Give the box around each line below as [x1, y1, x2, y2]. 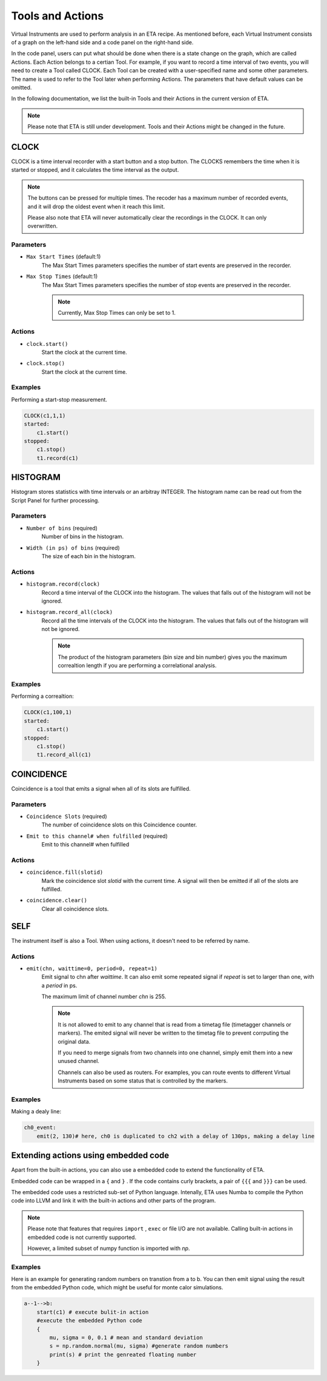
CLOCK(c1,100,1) [24, 709, 73, 716]
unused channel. [58, 1058, 100, 1065]
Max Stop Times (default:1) [26, 273, 98, 280]
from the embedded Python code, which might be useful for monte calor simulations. [11, 1284, 223, 1291]
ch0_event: [24, 1124, 56, 1131]
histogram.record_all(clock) [26, 609, 113, 616]
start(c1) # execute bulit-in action [36, 1308, 149, 1315]
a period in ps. [41, 982, 78, 989]
